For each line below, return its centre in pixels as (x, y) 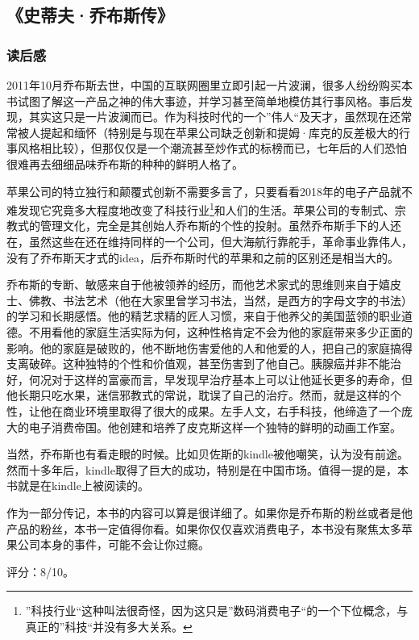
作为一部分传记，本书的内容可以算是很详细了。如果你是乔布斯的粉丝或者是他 (209, 512)
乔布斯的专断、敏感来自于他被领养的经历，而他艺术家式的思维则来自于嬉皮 (204, 284)
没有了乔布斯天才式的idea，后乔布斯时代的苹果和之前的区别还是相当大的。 (203, 257)
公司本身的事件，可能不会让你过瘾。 (113, 544)
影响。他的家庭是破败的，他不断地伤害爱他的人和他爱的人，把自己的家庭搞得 (209, 347)
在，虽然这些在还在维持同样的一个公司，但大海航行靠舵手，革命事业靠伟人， (209, 241)
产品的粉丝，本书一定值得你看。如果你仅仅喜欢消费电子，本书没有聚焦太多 (204, 528)
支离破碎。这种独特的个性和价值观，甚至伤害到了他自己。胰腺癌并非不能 (198, 364)
